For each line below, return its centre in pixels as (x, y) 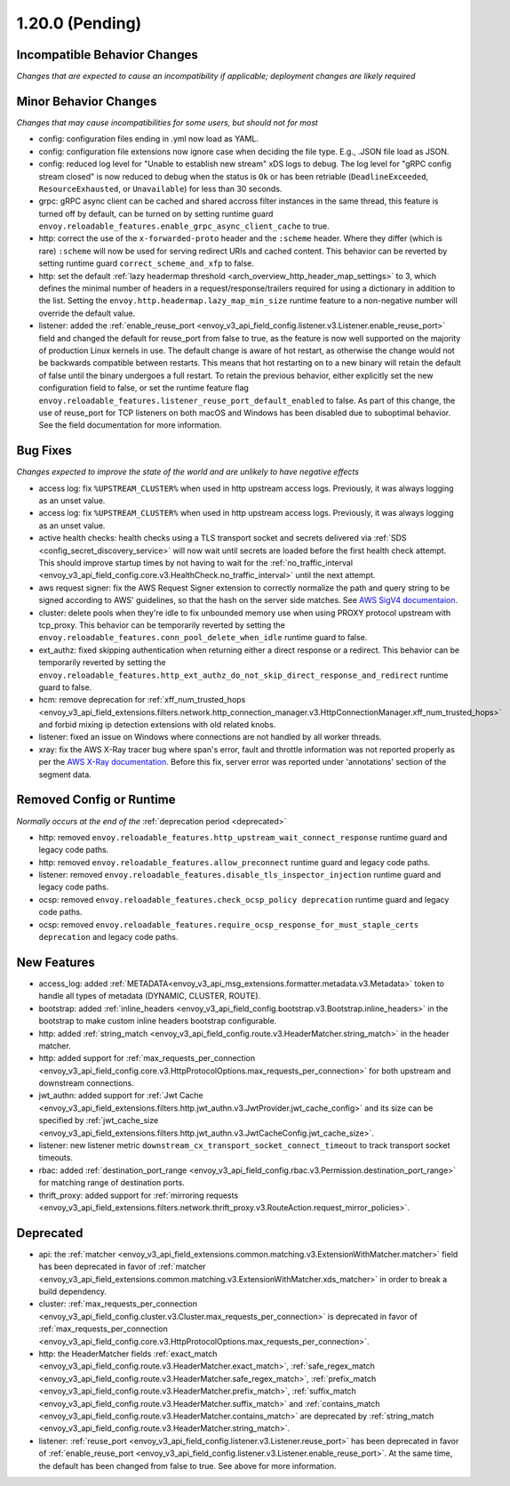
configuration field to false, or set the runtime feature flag (143, 388)
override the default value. (87, 313)
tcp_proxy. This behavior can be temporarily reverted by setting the (162, 625)
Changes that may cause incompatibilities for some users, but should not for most (167, 122)
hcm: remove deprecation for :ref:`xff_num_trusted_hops (142, 700)
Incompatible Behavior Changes (108, 55)
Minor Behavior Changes (87, 101)
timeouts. (56, 1158)
